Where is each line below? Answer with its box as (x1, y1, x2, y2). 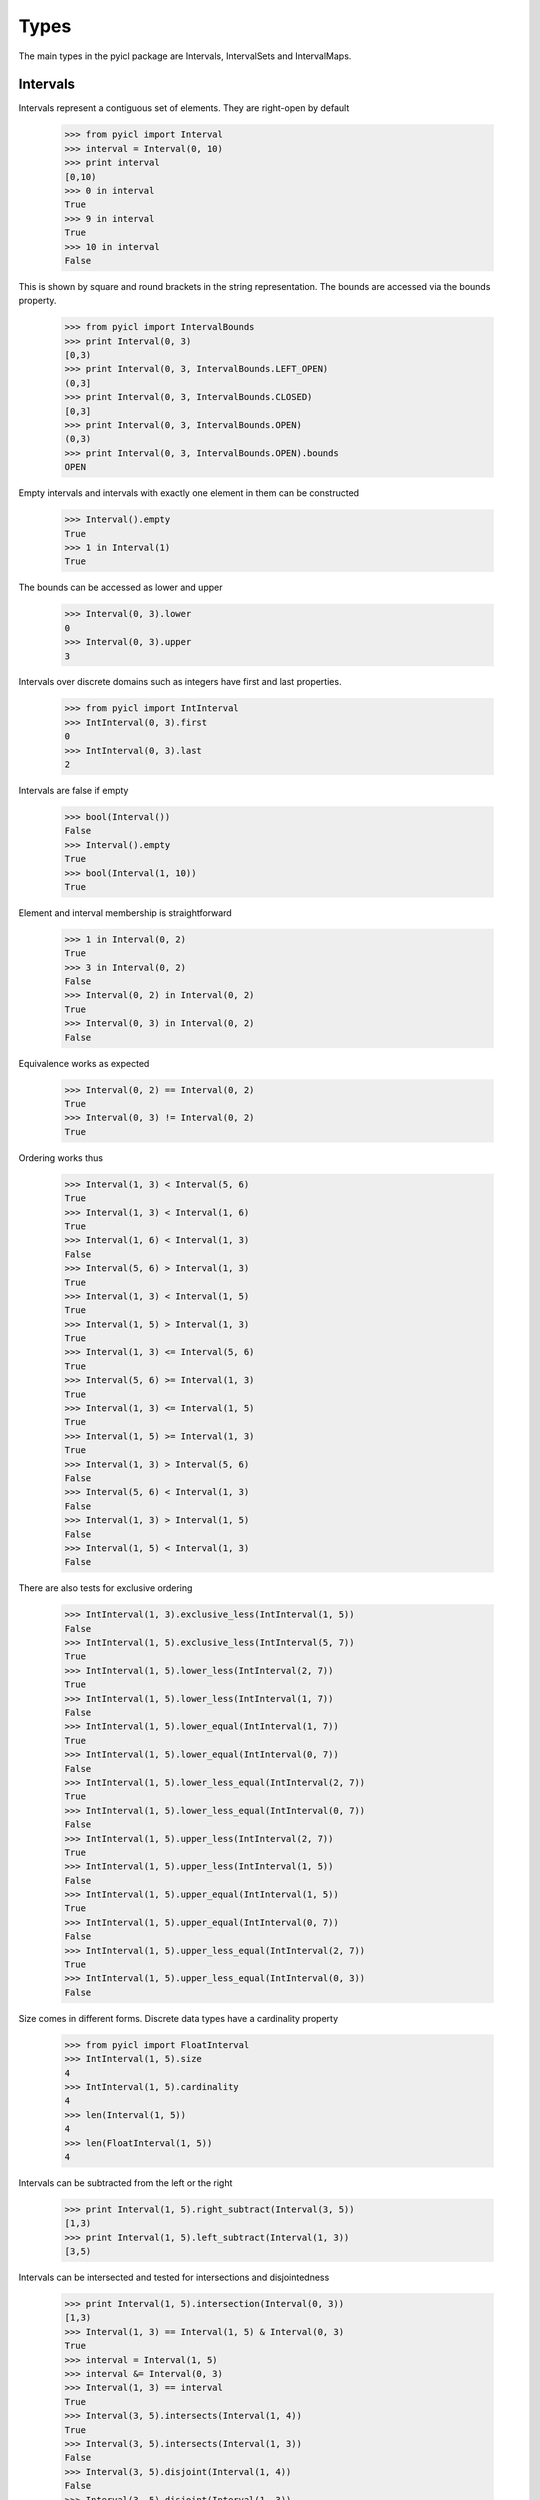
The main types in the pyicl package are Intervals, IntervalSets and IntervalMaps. (18, 50, 352, 62)
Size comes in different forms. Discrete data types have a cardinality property (18, 2012, 339, 2024)
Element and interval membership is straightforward (18, 906, 232, 919)
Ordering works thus (18, 1151, 104, 1164)
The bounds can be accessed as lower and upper (18, 581, 223, 594)
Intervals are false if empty (18, 785, 129, 797)
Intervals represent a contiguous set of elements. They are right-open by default (18, 102, 350, 114)
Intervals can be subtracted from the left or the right (18, 2176, 233, 2189)
